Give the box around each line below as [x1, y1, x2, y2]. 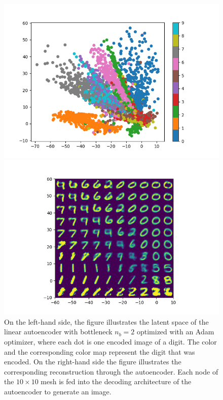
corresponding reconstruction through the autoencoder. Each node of [4, 366, 218, 377]
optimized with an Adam [136, 326, 214, 337]
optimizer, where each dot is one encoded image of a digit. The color [4, 336, 217, 347]
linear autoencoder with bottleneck [4, 326, 113, 337]
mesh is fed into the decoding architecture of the [41, 376, 192, 387]
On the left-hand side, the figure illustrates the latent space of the [4, 316, 209, 327]
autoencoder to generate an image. [4, 386, 111, 397]
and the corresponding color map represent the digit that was [4, 346, 195, 357]
